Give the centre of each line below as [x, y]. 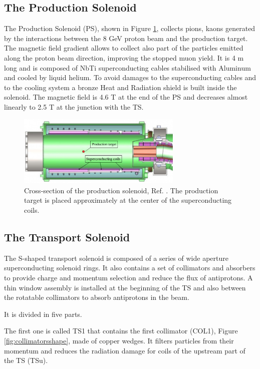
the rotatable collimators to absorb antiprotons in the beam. [97, 297]
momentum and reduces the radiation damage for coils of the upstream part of [125, 350]
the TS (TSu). [26, 360]
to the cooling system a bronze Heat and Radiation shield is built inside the [120, 87]
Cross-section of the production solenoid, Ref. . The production [121, 190]
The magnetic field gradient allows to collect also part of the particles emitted [124, 48]
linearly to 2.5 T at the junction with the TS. [74, 106]
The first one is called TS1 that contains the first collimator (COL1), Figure [121, 331]
